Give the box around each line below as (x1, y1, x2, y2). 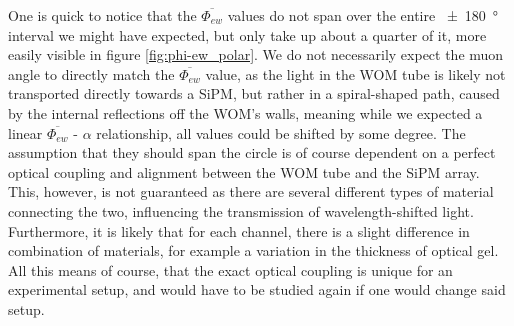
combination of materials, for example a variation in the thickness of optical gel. (8, 240, 499, 261)
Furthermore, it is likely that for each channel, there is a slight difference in (8, 220, 470, 241)
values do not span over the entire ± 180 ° (227, 5, 499, 25)
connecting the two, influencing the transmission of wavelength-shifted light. (8, 200, 474, 221)
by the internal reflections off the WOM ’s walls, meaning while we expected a (8, 102, 483, 123)
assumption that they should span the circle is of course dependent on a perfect (8, 142, 496, 163)
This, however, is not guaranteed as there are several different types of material (8, 181, 494, 202)
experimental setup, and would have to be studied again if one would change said (8, 279, 506, 300)
